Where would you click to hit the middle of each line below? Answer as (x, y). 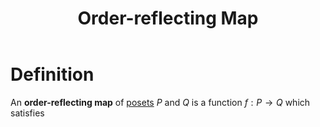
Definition (52, 74)
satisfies (27, 113)
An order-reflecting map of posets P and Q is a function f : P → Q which (160, 102)
